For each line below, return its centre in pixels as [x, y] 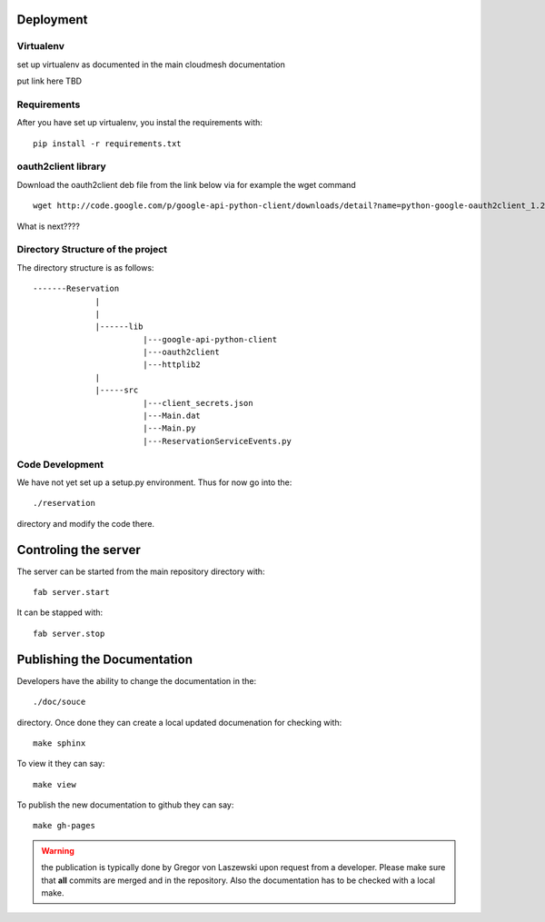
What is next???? [49, 226]
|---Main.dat [172, 416]
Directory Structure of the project [92, 250]
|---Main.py [169, 428]
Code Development [60, 464]
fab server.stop [69, 633]
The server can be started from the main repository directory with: [141, 571]
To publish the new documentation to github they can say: [125, 805]
